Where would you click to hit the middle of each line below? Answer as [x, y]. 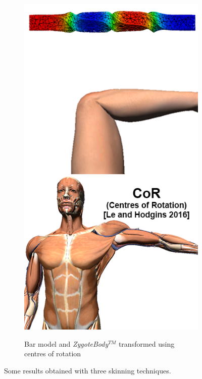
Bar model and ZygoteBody [66, 343]
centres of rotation [53, 354]
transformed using [146, 343]
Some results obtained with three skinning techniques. [88, 370]
